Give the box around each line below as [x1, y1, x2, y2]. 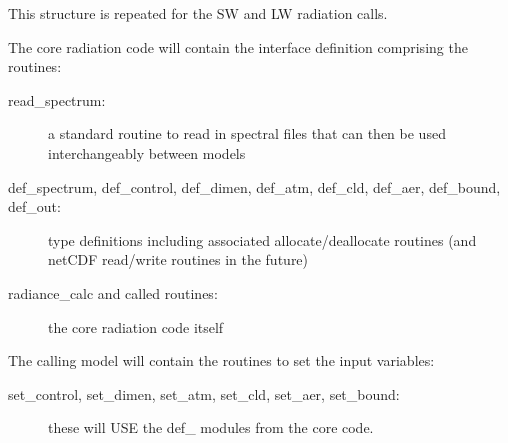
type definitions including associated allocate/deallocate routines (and [48, 229, 477, 250]
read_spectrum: [8, 89, 106, 110]
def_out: [8, 196, 61, 217]
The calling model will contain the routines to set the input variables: [8, 350, 435, 371]
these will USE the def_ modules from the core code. [48, 417, 374, 438]
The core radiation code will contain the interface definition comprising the [8, 36, 468, 57]
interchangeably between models [48, 142, 246, 163]
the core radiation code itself [48, 316, 224, 337]
